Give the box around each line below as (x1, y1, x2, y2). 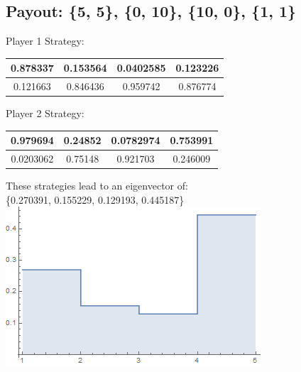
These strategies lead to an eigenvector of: (6, 178, 188, 193)
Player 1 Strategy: (6, 33, 84, 48)
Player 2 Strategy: (6, 106, 84, 121)
